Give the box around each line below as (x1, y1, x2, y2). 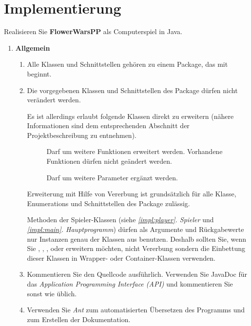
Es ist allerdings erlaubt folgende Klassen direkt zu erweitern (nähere (27, 111, 234, 121)
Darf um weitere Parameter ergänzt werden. (46, 172, 178, 182)
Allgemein (15, 42, 50, 53)
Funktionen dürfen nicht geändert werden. (46, 156, 173, 166)
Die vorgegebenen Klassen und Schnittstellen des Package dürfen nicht (27, 85, 238, 95)
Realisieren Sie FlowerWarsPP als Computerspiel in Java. (4, 26, 183, 37)
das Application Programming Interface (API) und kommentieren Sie (27, 279, 233, 288)
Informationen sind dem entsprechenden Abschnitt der (27, 120, 190, 131)
